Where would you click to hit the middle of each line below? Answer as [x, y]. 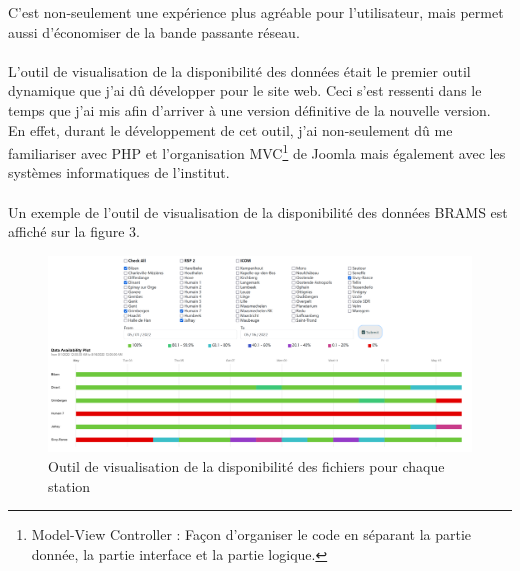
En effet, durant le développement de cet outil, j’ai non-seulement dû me [230, 129]
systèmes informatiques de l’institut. [119, 172]
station [69, 485]
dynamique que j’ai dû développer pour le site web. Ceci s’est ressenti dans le [245, 90]
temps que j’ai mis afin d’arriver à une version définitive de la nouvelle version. [249, 109]
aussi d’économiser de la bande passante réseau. [154, 31]
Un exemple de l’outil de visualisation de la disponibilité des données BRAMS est [258, 211]
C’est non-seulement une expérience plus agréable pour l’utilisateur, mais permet [256, 12]
